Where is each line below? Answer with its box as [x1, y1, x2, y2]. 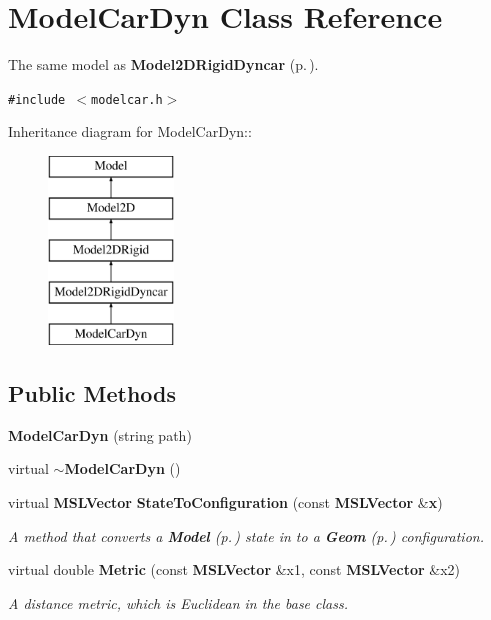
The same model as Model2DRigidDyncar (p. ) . [8, 54, 319, 75]
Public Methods [8, 377, 177, 408]
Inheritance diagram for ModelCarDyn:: [8, 121, 252, 142]
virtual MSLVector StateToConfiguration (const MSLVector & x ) [8, 491, 443, 512]
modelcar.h [91, 92, 163, 107]
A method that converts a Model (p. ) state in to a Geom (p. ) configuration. [8, 525, 484, 546]
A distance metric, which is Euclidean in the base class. [8, 592, 348, 613]
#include [8, 92, 66, 107]
